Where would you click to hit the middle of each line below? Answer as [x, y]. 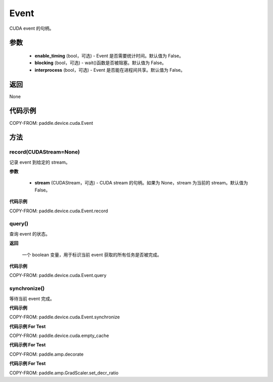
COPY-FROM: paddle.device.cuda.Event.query [58, 275]
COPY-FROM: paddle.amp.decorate [47, 354]
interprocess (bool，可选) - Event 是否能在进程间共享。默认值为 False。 [110, 70]
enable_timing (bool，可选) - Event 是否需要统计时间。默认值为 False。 [109, 56]
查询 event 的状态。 [30, 234]
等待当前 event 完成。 [32, 299]
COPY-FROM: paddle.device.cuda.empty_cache [59, 336]
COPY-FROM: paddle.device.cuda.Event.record [59, 211]
